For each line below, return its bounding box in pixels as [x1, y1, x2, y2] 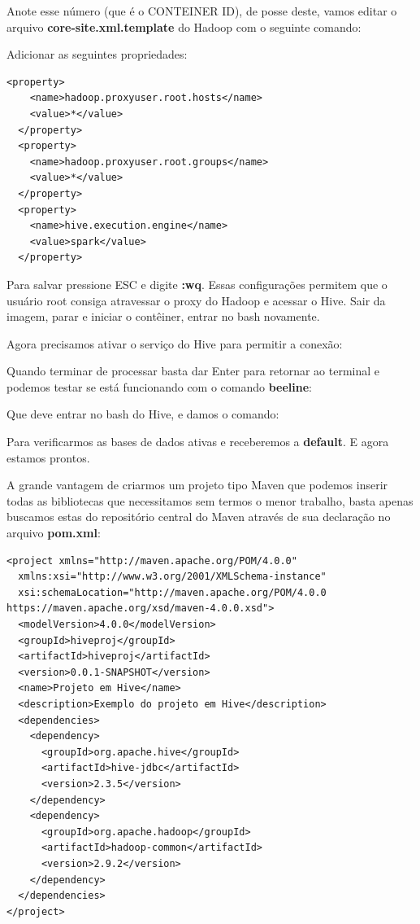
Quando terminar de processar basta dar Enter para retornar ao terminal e [6, 362, 379, 379]
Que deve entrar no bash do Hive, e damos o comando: [6, 405, 279, 423]
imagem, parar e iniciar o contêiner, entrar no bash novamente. [6, 308, 320, 325]
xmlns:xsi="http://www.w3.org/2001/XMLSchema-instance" [18, 571, 327, 583]
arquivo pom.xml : [6, 524, 101, 541]
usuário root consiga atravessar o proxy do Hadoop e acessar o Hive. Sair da [6, 291, 386, 309]
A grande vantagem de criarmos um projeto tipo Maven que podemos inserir [6, 476, 388, 493]
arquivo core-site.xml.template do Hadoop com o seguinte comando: [6, 18, 362, 35]
